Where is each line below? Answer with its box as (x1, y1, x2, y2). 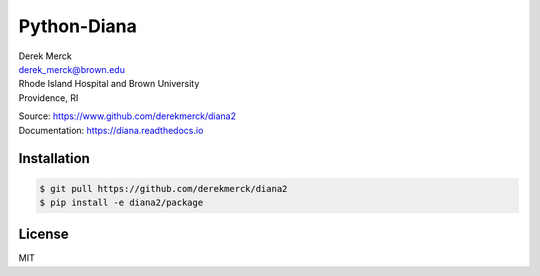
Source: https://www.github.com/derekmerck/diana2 (18, 110, 237, 122)
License (18, 226, 69, 243)
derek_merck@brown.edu (18, 63, 125, 75)
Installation (18, 150, 90, 167)
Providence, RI (18, 91, 79, 104)
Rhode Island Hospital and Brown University (18, 78, 200, 90)
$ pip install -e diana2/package (39, 196, 204, 208)
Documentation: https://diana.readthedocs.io (18, 124, 204, 136)
